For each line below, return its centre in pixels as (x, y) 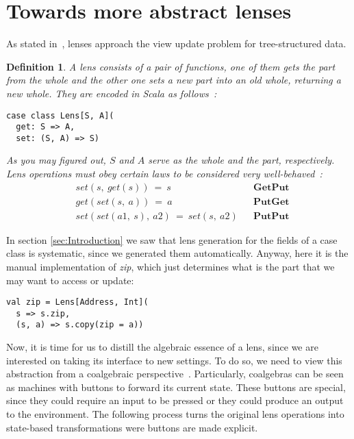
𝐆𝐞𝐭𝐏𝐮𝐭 (271, 187)
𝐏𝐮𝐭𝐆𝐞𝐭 (271, 202)
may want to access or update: (70, 280)
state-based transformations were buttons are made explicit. (132, 427)
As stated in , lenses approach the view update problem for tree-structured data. (176, 43)
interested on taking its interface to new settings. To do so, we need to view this (174, 360)
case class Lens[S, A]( (60, 115)
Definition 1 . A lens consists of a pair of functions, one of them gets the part (171, 66)
